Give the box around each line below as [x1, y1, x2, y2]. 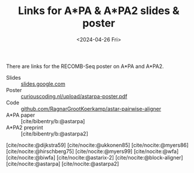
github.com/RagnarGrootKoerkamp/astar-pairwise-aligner [21, 105, 162, 112]
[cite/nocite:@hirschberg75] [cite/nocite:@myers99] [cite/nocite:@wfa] [6, 148, 179, 155]
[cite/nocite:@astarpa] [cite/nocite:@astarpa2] [6, 160, 119, 167]
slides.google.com [21, 80, 66, 87]
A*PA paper [6, 111, 35, 118]
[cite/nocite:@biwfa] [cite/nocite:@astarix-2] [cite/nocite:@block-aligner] [6, 154, 183, 161]
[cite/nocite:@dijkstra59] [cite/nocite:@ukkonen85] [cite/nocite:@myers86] [6, 141, 189, 148]
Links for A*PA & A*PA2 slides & [18, 4, 180, 18]
